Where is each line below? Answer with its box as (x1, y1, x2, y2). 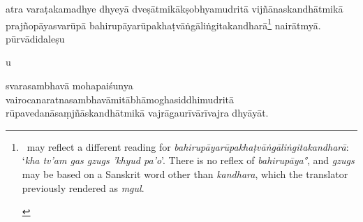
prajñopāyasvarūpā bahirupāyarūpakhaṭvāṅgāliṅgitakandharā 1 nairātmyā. (6, 15, 321, 32)
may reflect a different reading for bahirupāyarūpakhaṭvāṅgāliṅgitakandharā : (27, 139, 349, 154)
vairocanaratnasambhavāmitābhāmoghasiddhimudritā (6, 91, 234, 106)
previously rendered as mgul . (22, 180, 145, 195)
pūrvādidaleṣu (6, 31, 65, 45)
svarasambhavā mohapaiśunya (6, 78, 133, 93)
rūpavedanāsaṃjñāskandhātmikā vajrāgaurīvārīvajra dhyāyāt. (6, 105, 269, 120)
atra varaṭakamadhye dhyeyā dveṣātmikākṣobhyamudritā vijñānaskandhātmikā (6, 1, 343, 15)
